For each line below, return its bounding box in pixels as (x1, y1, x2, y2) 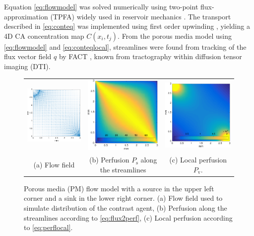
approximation (4, 11, 48, 21)
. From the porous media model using (118, 30, 232, 41)
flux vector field (4, 51, 52, 62)
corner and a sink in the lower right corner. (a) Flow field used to (24, 193, 223, 203)
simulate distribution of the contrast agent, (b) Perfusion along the (24, 203, 227, 213)
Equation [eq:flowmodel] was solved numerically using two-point (4, 1, 198, 11)
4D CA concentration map (4, 30, 84, 41)
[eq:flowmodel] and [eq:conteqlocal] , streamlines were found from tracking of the (4, 41, 247, 52)
